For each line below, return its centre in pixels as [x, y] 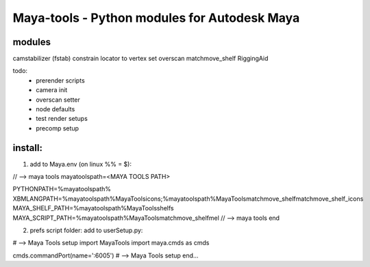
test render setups [62, 119]
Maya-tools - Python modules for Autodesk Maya [156, 18]
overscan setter [58, 100]
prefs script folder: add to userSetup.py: [86, 230]
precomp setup [57, 128]
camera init [52, 90]
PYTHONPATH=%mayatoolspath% [62, 189]
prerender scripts [60, 80]
